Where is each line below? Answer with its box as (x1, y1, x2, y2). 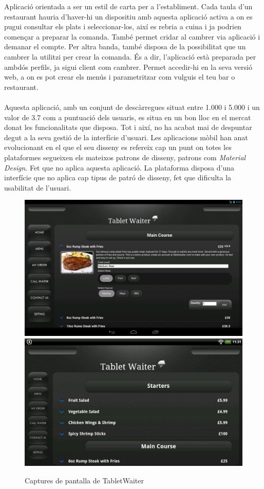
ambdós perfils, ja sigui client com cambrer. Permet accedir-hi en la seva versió (4, 61, 252, 72)
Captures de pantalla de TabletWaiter (25, 475, 144, 485)
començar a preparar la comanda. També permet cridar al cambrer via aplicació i (4, 31, 260, 42)
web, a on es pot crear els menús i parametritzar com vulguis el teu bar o (4, 71, 235, 82)
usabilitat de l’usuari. (4, 182, 71, 193)
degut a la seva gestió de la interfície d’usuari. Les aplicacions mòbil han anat (4, 131, 248, 142)
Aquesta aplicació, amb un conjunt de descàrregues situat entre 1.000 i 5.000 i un (4, 101, 260, 112)
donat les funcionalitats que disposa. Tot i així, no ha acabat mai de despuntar (4, 122, 252, 133)
